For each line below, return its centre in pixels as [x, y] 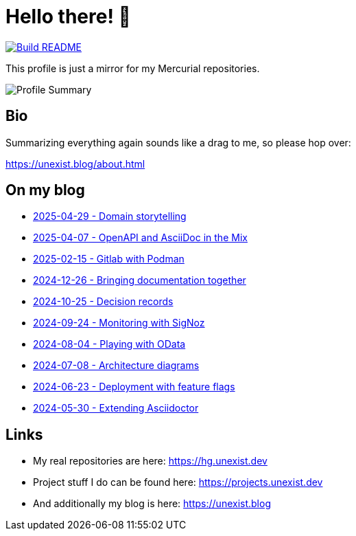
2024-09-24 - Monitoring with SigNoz [119, 323]
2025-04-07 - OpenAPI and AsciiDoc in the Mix [140, 238]
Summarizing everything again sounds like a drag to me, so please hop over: [178, 142]
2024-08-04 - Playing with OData [109, 344]
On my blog [45, 190]
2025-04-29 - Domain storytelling [110, 216]
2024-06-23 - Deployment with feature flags [134, 387]
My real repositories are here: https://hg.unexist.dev [150, 461]
